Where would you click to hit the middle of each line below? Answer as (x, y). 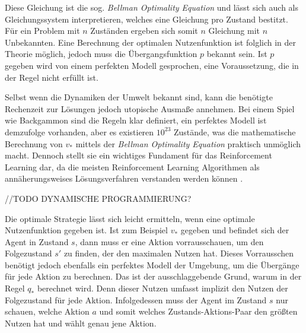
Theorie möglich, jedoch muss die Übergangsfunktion (101, 54)
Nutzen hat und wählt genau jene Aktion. (81, 323)
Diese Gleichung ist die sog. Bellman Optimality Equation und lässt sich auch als (152, 7)
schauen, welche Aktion (47, 311)
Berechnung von (34, 143)
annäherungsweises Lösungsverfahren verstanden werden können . (124, 178)
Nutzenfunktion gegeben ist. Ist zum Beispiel (86, 230)
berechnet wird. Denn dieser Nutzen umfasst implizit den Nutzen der (162, 288)
